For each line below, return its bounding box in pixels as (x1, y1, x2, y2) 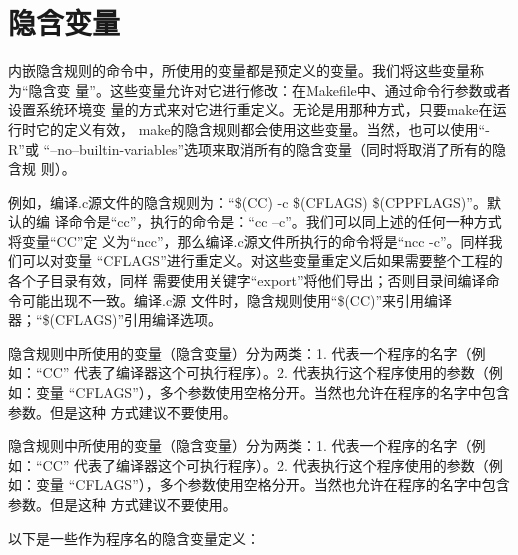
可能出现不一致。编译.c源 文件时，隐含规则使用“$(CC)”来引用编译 (21, 289, 453, 310)
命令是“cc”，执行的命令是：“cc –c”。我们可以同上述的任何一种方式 (68, 211, 502, 232)
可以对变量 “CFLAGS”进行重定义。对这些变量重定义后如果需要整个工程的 (21, 250, 503, 271)
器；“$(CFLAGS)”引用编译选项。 (8, 309, 222, 330)
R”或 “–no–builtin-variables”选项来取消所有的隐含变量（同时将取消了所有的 (8, 138, 493, 159)
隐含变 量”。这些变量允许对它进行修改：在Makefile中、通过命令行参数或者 (28, 79, 511, 100)
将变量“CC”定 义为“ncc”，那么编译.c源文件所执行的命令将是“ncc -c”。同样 (8, 230, 489, 251)
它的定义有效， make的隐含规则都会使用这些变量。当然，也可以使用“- (35, 118, 490, 139)
